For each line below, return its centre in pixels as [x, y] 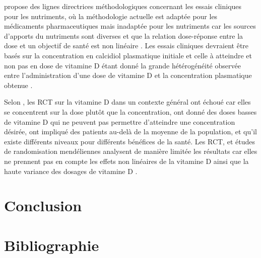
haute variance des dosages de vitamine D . [71, 171]
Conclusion [43, 205]
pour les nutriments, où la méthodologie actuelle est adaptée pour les [111, 16]
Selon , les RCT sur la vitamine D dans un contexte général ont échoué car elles [127, 102]
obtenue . [18, 85]
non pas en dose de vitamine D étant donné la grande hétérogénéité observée [122, 65]
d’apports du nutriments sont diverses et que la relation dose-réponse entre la [124, 35]
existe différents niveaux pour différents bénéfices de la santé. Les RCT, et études [129, 141]
